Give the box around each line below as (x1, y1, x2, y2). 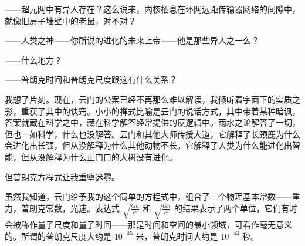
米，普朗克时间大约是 (135, 230, 218, 242)
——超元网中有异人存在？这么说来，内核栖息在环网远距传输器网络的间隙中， (5, 3, 300, 15)
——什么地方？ (5, 53, 62, 66)
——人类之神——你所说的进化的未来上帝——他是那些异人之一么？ (5, 34, 259, 46)
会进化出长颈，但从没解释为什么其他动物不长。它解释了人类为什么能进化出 (5, 139, 292, 151)
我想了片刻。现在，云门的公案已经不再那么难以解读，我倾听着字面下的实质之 (5, 93, 300, 105)
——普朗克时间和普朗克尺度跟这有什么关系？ (5, 73, 177, 86)
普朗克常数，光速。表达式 (21, 201, 120, 214)
